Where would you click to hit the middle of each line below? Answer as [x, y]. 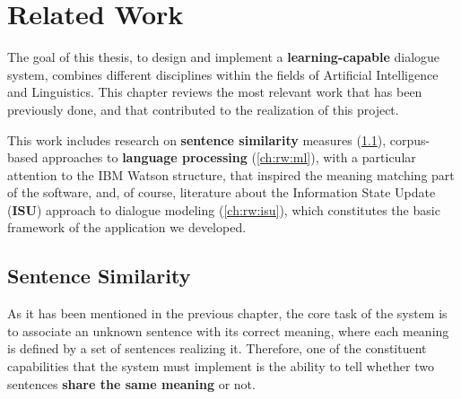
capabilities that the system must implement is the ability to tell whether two [221, 366]
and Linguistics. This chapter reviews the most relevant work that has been [215, 92]
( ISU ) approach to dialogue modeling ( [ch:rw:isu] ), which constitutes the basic [224, 209]
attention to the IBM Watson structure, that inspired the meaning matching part [231, 174]
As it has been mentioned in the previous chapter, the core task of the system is [227, 313]
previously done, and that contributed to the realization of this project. [203, 109]
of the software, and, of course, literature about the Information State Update [222, 192]
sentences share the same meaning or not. [131, 383]
